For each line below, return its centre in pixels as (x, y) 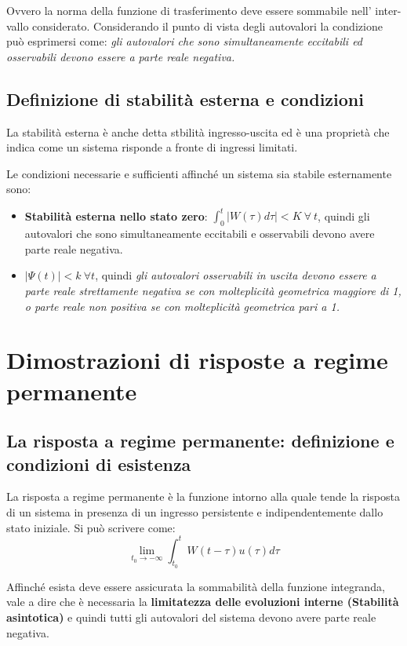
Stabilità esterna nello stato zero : (116, 215)
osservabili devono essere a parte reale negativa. (121, 56)
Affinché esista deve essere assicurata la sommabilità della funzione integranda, (196, 586)
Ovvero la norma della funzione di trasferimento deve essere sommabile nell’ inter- (204, 10)
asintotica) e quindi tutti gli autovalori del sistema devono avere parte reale (191, 617)
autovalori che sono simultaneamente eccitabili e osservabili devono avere (200, 234)
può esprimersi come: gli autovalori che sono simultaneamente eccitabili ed (185, 41)
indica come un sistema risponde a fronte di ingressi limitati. (152, 147)
